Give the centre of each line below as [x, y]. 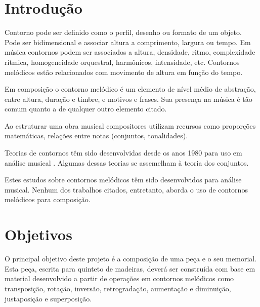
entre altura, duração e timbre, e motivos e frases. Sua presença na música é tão [128, 99]
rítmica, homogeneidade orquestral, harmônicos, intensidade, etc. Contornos [122, 62]
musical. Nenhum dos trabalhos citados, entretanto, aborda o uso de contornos [126, 189]
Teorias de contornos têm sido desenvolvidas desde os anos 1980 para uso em [123, 153]
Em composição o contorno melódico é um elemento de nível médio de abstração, [130, 89]
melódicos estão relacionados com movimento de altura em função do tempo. [124, 72]
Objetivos [38, 234]
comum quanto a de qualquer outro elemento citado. [86, 109]
